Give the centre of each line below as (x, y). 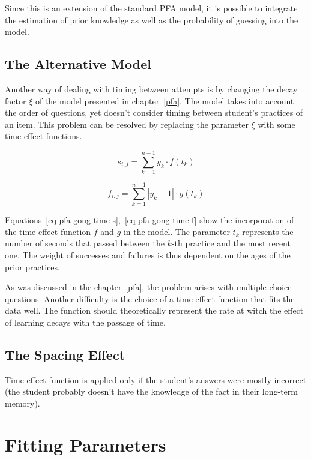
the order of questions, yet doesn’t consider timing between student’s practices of (154, 112)
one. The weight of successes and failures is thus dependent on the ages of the (148, 255)
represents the (268, 231)
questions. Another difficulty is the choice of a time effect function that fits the (150, 298)
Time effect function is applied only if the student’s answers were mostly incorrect (156, 379)
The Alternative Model (78, 64)
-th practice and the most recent (231, 243)
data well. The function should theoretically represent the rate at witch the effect (154, 310)
